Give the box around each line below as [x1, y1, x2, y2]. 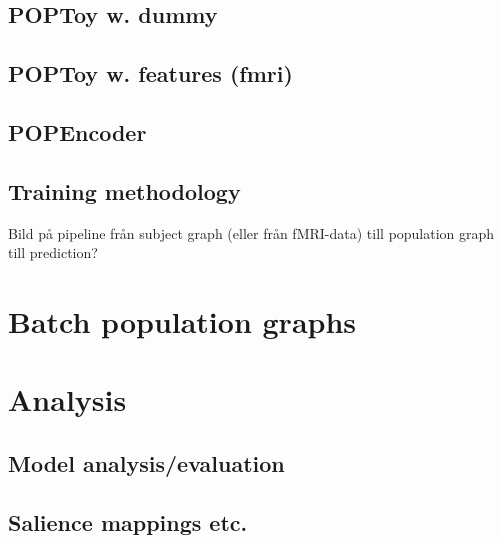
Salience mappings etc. [8, 506, 248, 537]
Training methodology [8, 175, 241, 206]
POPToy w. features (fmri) [8, 58, 293, 89]
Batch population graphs [8, 300, 357, 341]
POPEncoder [8, 116, 147, 147]
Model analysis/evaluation [8, 447, 285, 478]
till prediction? [8, 242, 98, 263]
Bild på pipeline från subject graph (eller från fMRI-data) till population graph [8, 222, 495, 243]
